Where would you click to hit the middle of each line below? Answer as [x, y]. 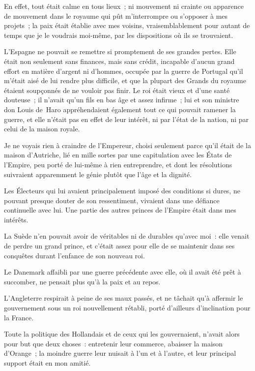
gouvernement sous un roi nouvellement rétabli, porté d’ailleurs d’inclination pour [127, 308]
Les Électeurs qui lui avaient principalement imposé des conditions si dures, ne [122, 191]
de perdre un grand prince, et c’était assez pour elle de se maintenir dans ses [119, 246]
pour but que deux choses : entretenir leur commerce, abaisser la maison [113, 343]
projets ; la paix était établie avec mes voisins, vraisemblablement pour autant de [127, 25]
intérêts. [16, 219]
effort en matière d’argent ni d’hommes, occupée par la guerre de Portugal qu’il [124, 71]
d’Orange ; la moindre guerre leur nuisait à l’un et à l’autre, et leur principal [120, 353]
